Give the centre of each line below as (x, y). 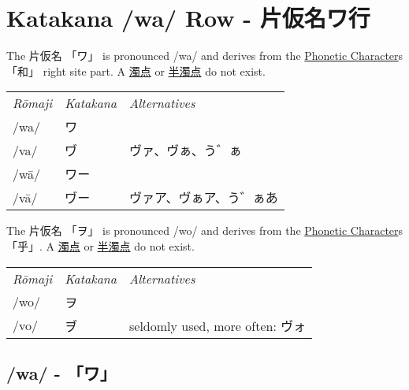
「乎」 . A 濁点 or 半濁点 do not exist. (100, 245)
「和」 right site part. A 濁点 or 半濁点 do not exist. (136, 71)
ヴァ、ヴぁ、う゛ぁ (185, 150)
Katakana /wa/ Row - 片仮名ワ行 (188, 18)
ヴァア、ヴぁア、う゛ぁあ (203, 198)
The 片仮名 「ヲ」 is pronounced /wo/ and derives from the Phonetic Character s (205, 230)
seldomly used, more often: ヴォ (218, 325)
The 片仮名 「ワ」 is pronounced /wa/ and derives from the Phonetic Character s (205, 56)
